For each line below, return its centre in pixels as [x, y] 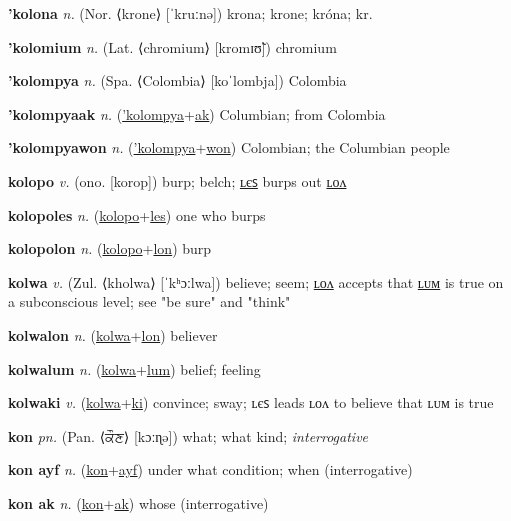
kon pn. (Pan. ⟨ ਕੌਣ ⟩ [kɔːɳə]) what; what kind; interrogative [188, 435]
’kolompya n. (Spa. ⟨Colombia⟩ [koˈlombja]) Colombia [177, 80]
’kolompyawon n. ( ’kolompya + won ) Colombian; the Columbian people [229, 147]
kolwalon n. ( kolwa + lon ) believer [113, 334]
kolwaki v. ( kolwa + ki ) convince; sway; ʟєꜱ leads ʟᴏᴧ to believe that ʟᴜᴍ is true [251, 402]
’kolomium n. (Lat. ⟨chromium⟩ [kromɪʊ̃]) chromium [172, 46]
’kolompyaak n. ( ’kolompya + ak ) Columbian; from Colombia [197, 113]
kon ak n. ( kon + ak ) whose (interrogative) [138, 502]
